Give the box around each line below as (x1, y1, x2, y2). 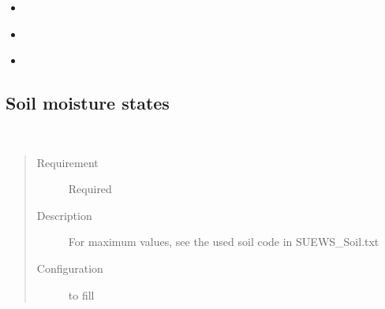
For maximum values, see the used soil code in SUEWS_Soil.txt (68, 233, 379, 250)
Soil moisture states (6, 91, 170, 115)
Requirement (36, 154, 99, 170)
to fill (68, 286, 95, 303)
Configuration (36, 259, 103, 276)
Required (68, 181, 112, 197)
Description (36, 207, 92, 223)
